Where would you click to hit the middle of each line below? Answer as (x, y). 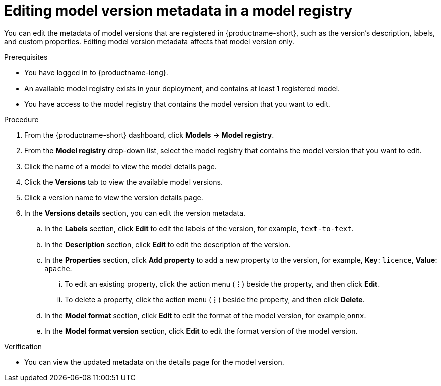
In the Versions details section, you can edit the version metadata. (135, 213)
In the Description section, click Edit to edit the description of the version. (168, 244)
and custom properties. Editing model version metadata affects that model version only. (149, 41)
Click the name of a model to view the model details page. (120, 166)
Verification (23, 346)
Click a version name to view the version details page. (114, 197)
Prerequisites (26, 57)
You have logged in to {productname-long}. (96, 72)
